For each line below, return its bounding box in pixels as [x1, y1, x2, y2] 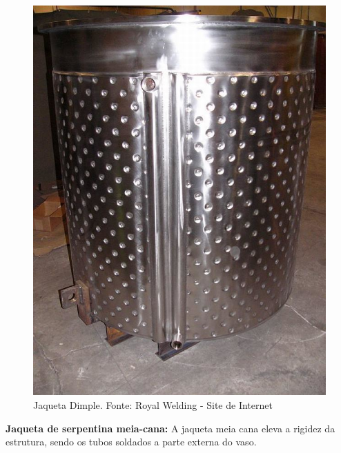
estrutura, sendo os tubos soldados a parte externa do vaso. [6, 434, 257, 449]
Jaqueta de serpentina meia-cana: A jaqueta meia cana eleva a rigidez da [6, 421, 335, 435]
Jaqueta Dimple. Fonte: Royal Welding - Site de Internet [33, 397, 273, 412]
